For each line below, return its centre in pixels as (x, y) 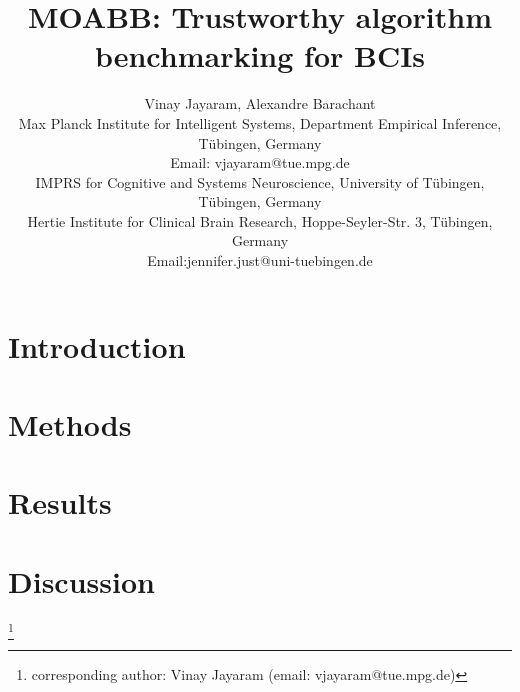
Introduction (97, 345)
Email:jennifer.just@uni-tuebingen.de (260, 260)
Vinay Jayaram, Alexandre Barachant (260, 103)
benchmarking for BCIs (260, 55)
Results (60, 502)
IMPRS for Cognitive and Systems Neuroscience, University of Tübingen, (260, 181)
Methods (70, 424)
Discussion (81, 580)
